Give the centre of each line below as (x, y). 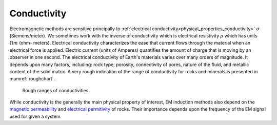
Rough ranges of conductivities (55, 90)
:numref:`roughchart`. (32, 79)
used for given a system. (36, 116)
